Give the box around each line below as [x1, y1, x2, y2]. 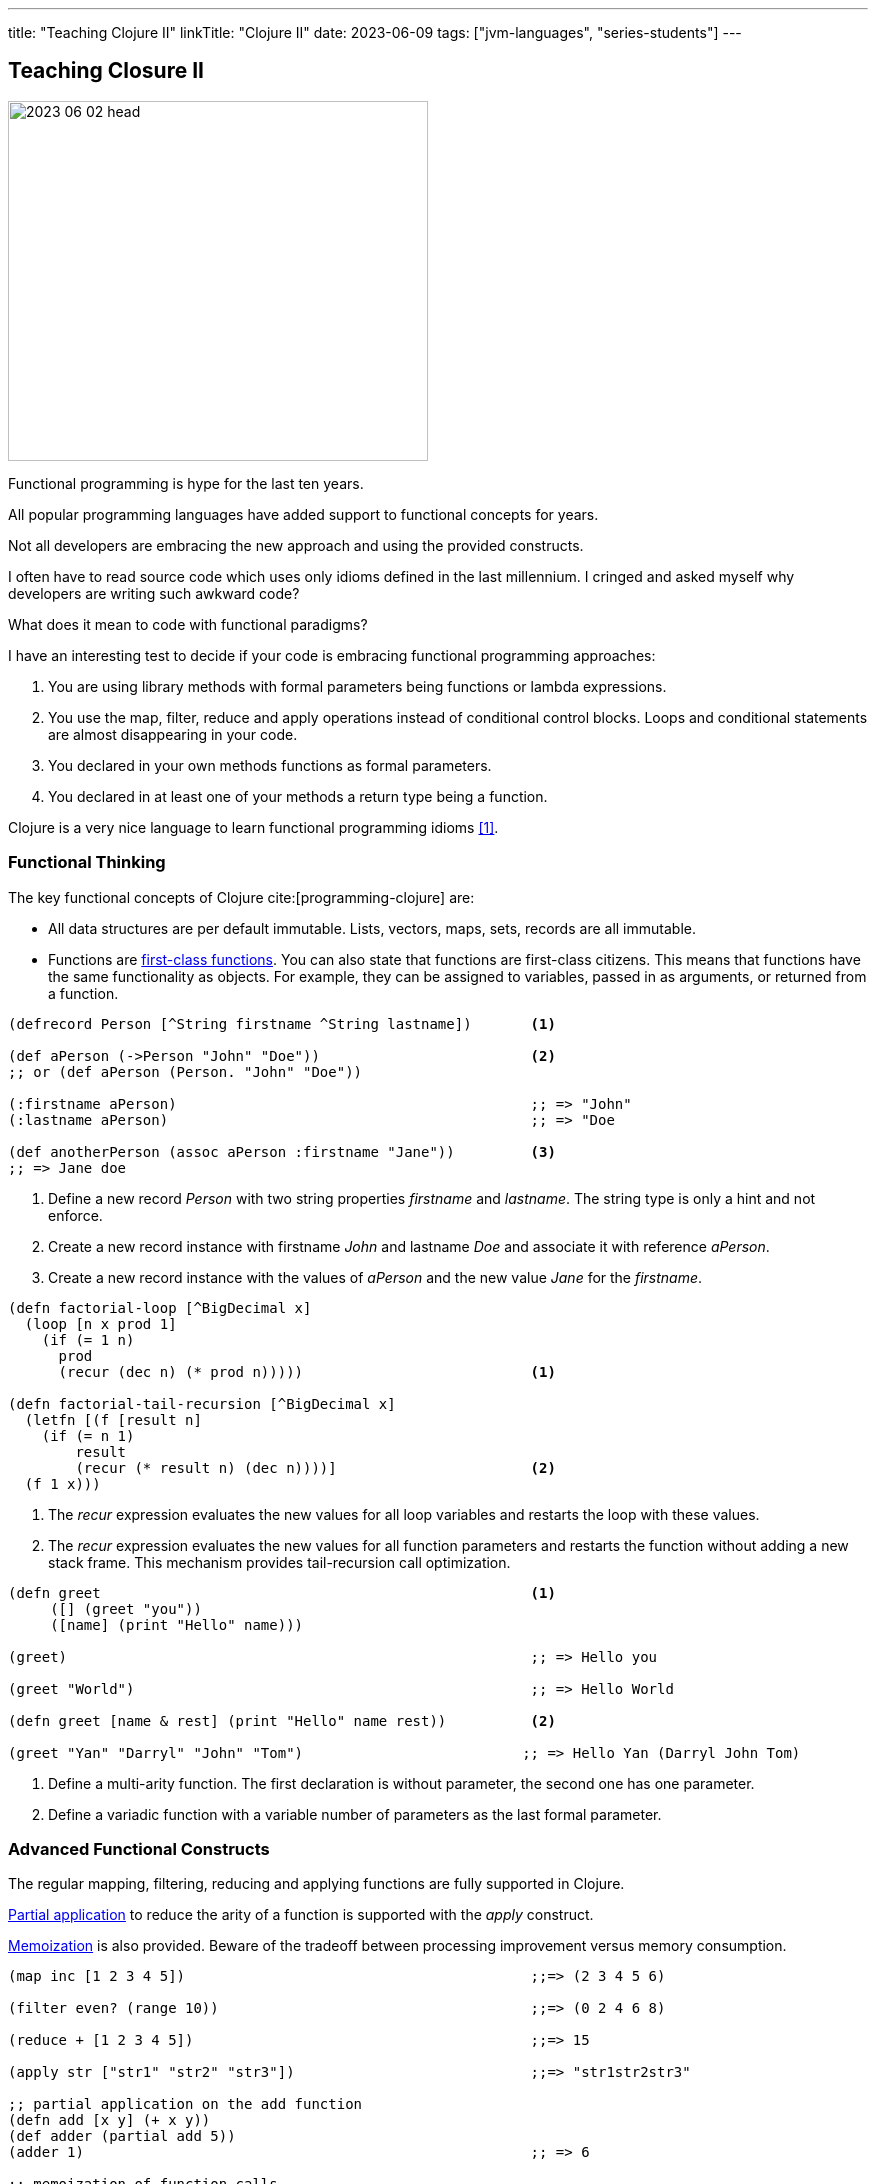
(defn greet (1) [8, 1584, 556, 1601]
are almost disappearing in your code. [48, 725, 298, 743]
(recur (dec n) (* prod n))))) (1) [58, 1363, 556, 1380]
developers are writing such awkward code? [8, 584, 300, 602]
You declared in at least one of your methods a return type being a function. [48, 787, 548, 805]
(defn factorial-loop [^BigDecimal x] [8, 1299, 312, 1316]
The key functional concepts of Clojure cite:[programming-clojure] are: [8, 888, 475, 906]
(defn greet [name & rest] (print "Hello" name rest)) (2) [8, 1712, 556, 1729]
